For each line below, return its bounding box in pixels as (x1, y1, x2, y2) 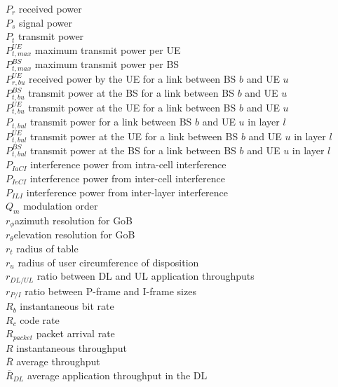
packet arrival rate (36, 326, 115, 341)
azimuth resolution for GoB (14, 212, 133, 227)
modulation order (23, 198, 98, 213)
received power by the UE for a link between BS (29, 71, 236, 86)
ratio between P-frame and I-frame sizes (25, 283, 196, 298)
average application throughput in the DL (27, 367, 208, 382)
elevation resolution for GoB (13, 227, 135, 242)
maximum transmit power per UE (34, 42, 181, 57)
